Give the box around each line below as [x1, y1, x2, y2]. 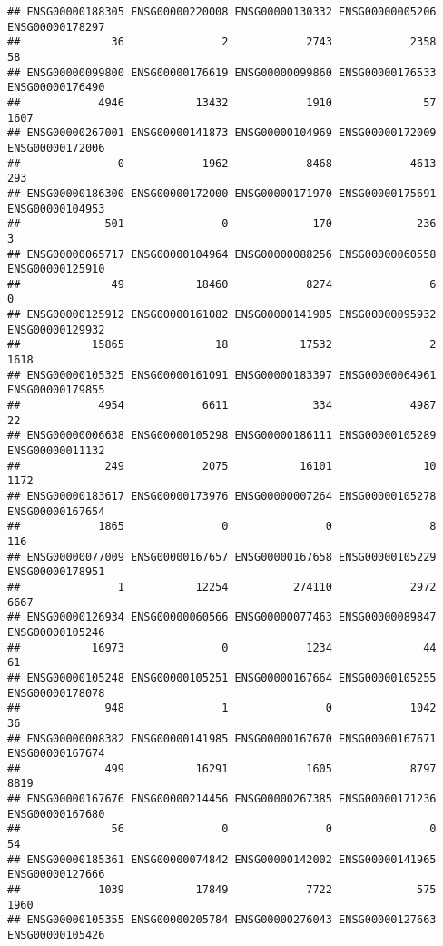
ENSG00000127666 [7, 868, 105, 881]
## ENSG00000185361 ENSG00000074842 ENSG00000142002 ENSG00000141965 [7, 852, 437, 866]
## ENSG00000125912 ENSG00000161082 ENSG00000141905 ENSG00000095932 [7, 308, 437, 322]
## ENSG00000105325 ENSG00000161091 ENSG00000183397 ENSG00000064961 [7, 368, 437, 382]
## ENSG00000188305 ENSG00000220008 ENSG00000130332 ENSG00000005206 [7, 5, 437, 18]
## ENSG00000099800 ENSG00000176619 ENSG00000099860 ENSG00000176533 [7, 65, 437, 79]
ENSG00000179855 [7, 383, 105, 397]
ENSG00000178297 [7, 20, 105, 34]
